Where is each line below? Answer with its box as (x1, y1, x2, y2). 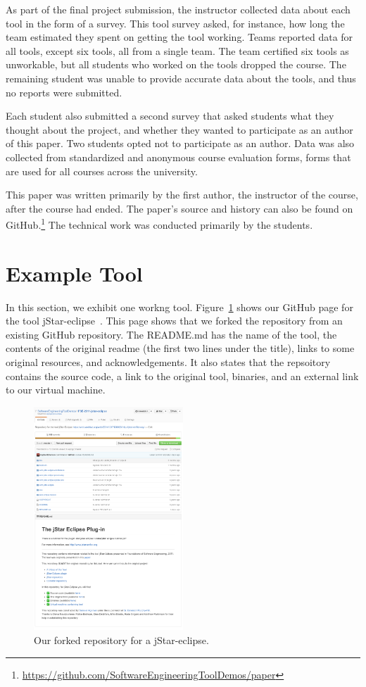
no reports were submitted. (6, 84, 122, 99)
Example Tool (6, 258, 143, 287)
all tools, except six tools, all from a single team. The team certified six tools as (6, 43, 349, 58)
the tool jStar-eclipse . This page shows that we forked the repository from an (6, 313, 343, 328)
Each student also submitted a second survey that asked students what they (6, 108, 334, 123)
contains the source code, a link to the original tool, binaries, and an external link (6, 368, 359, 383)
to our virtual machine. (6, 382, 106, 397)
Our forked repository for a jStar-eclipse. (34, 632, 209, 647)
